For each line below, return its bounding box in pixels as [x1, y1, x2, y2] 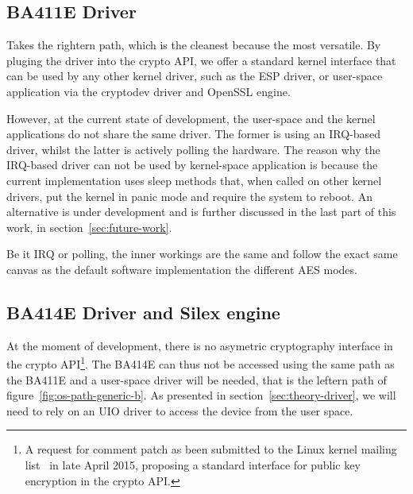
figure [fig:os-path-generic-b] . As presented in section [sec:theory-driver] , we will [6, 387, 396, 403]
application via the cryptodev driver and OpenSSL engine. [6, 83, 291, 99]
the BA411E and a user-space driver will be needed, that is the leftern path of [6, 371, 387, 388]
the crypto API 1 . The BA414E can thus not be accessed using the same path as [6, 353, 395, 372]
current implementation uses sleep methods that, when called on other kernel [6, 172, 382, 188]
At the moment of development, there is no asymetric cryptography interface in [6, 337, 393, 353]
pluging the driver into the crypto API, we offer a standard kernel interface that [6, 52, 396, 68]
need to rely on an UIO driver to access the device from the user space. [6, 402, 353, 419]
